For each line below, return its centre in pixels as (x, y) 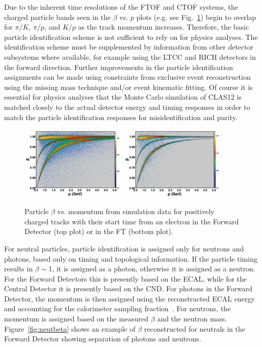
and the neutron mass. (192, 319)
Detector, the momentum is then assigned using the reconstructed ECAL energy (129, 298)
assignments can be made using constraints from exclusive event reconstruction (127, 77)
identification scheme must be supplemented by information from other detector (129, 47)
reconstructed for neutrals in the (195, 328)
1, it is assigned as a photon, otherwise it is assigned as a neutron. (152, 269)
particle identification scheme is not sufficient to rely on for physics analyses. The (131, 37)
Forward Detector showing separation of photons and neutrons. (103, 339)
